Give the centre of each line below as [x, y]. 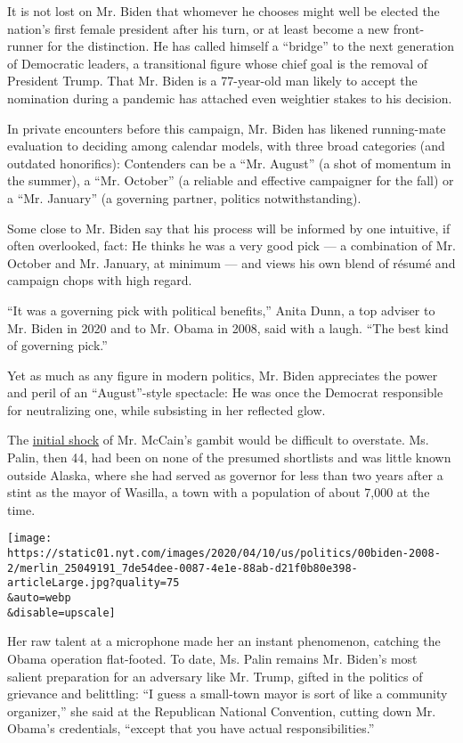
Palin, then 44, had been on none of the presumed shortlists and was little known [229, 457]
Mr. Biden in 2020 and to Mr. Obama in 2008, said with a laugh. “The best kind [228, 327]
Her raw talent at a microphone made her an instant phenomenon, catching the [224, 641]
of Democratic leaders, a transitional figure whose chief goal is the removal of [217, 63]
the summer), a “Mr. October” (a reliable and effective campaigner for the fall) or [231, 180]
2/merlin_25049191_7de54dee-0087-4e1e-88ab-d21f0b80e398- [183, 568]
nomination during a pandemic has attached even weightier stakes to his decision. [230, 98]
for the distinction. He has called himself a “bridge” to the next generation [251, 46]
